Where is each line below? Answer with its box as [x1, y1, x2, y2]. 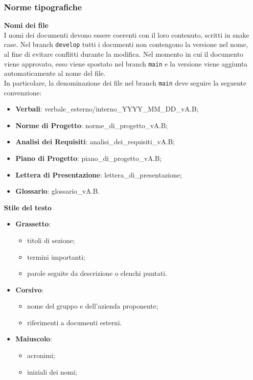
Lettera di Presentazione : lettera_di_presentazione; [15, 169, 182, 179]
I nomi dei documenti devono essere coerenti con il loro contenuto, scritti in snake [4, 29, 249, 40]
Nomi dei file [4, 20, 48, 30]
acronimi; [27, 350, 55, 360]
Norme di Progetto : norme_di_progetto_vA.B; [15, 120, 168, 130]
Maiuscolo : [15, 334, 52, 344]
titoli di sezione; [27, 235, 75, 245]
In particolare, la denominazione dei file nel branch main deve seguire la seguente [4, 77, 247, 88]
